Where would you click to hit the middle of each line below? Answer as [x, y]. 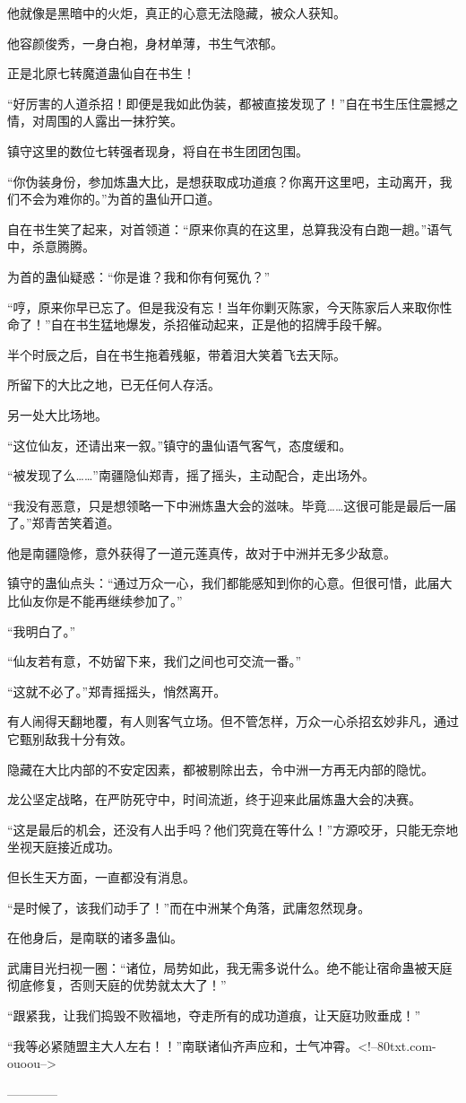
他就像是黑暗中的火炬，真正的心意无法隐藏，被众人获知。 [177, 13]
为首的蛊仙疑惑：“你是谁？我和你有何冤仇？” [139, 276]
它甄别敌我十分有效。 [70, 739]
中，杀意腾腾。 [51, 246]
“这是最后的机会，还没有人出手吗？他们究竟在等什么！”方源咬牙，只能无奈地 [233, 829]
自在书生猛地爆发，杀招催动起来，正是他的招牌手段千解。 [220, 324]
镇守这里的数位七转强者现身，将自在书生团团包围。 [158, 150]
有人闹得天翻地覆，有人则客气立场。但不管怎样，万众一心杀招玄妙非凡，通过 [233, 721]
